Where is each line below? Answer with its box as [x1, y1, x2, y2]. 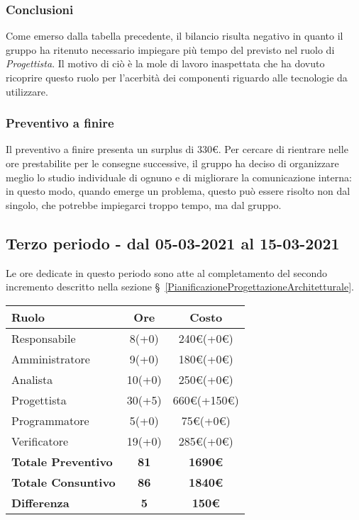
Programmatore [11, 412, 89, 429]
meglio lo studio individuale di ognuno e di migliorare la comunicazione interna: [6, 169, 352, 184]
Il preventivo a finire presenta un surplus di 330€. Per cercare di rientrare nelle [6, 142, 348, 157]
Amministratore [11, 350, 90, 367]
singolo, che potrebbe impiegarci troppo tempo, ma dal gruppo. [6, 197, 282, 212]
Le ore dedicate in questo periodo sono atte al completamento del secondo [6, 265, 328, 280]
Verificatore [11, 432, 69, 449]
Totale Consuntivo [11, 473, 116, 490]
